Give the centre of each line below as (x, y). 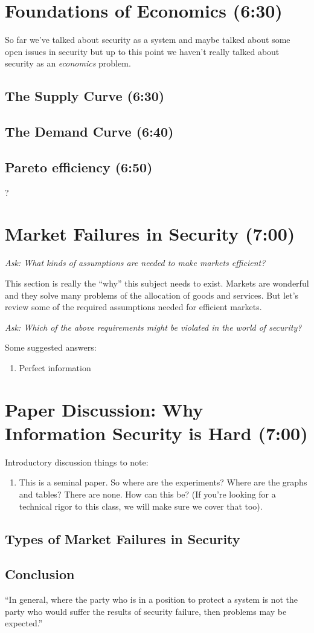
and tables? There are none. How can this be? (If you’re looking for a (147, 494)
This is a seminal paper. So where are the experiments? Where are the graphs (163, 482)
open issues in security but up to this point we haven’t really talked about (142, 51)
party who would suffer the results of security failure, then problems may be (146, 611)
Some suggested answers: (51, 347)
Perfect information (55, 367)
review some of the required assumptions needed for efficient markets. (133, 307)
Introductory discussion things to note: (77, 462)
